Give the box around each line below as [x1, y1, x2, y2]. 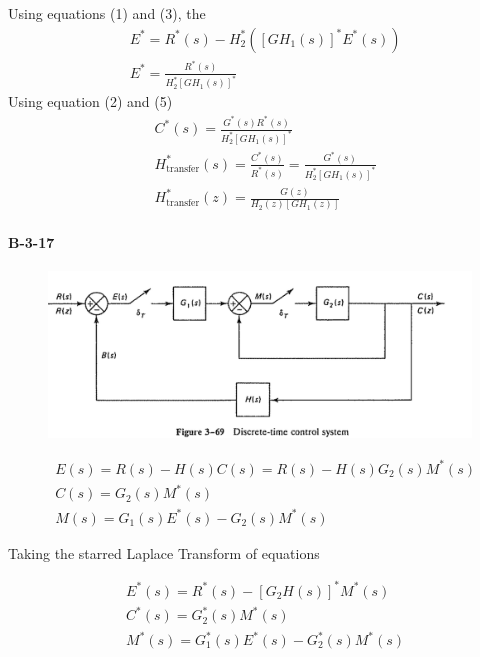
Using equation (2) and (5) [8, 91, 173, 112]
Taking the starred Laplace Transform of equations [8, 542, 320, 563]
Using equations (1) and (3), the [8, 3, 206, 23]
